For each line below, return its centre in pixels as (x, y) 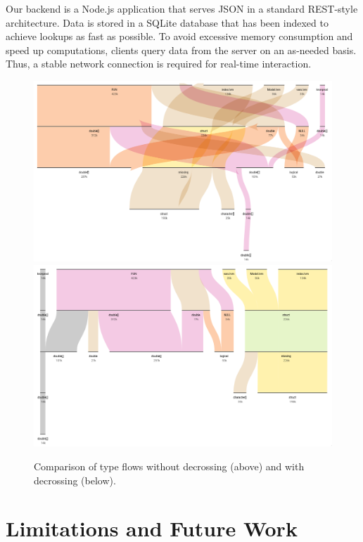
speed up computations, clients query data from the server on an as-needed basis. (181, 50)
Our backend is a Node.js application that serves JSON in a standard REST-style (182, 8)
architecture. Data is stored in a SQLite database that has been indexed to (167, 22)
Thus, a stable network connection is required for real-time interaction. (159, 64)
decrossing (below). (75, 480)
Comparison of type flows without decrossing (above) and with (169, 466)
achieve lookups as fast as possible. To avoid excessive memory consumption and (179, 36)
